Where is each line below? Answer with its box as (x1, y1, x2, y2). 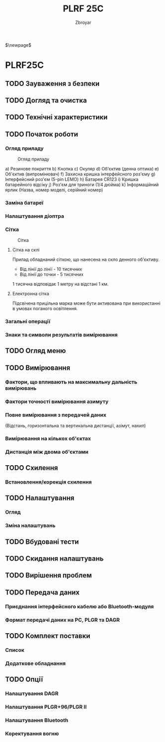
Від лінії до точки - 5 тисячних (19, 271, 84, 277)
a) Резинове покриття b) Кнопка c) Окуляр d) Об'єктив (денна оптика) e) (5, 165, 160, 171)
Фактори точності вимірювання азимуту (5, 398, 109, 405)
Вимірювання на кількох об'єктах (5, 435, 91, 442)
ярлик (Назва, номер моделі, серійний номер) (5, 187, 103, 193)
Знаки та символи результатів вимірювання (5, 331, 118, 338)
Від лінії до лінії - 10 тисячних (19, 266, 82, 272)
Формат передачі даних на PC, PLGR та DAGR (5, 616, 120, 623)
